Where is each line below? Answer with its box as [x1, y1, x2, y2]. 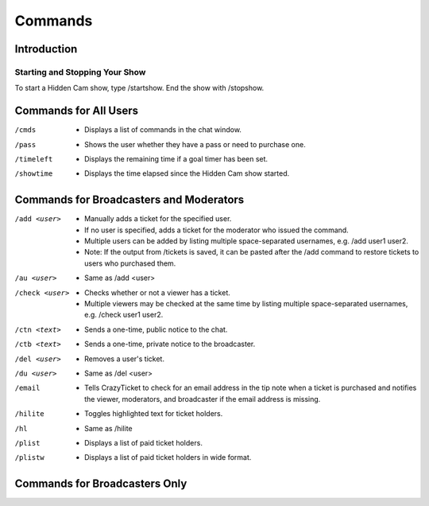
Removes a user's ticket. [84, 354, 164, 364]
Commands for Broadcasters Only [14, 477, 187, 491]
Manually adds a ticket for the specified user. [84, 214, 232, 224]
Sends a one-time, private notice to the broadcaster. [84, 339, 256, 349]
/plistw [14, 453, 45, 462]
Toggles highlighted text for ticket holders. [84, 409, 223, 418]
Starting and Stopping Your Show [14, 66, 146, 77]
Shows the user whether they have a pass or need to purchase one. [84, 139, 306, 149]
